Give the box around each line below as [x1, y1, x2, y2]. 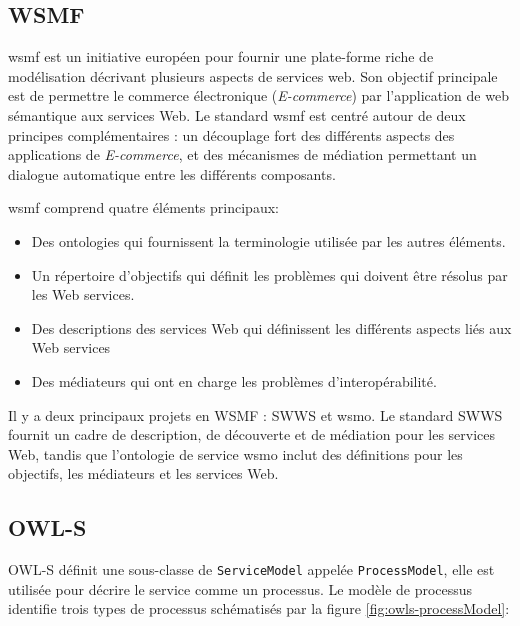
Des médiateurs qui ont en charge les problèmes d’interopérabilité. [31, 370, 437, 391]
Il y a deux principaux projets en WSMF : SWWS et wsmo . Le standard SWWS [8, 404, 503, 425]
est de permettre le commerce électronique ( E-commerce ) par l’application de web [8, 85, 509, 106]
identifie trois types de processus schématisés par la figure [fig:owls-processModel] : [8, 598, 510, 619]
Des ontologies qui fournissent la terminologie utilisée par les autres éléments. [31, 230, 506, 251]
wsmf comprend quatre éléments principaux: [8, 197, 279, 218]
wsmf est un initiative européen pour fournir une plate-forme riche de [8, 46, 434, 67]
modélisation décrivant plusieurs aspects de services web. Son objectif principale [8, 65, 498, 86]
